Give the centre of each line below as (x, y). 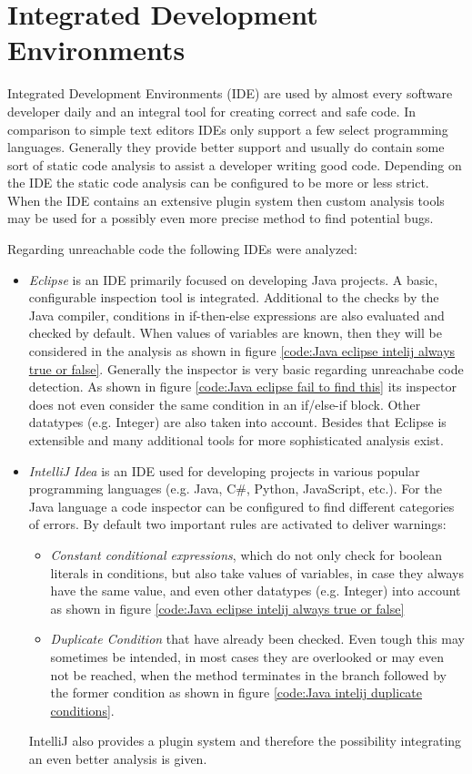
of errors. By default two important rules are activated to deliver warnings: (237, 524)
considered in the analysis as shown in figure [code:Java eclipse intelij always (242, 351)
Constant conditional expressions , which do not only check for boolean (246, 554)
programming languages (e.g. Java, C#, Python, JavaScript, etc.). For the (235, 489)
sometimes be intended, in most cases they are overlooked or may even (247, 656)
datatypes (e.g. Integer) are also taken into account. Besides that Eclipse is (237, 422)
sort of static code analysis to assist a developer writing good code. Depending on (235, 164)
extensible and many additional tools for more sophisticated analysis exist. (236, 440)
